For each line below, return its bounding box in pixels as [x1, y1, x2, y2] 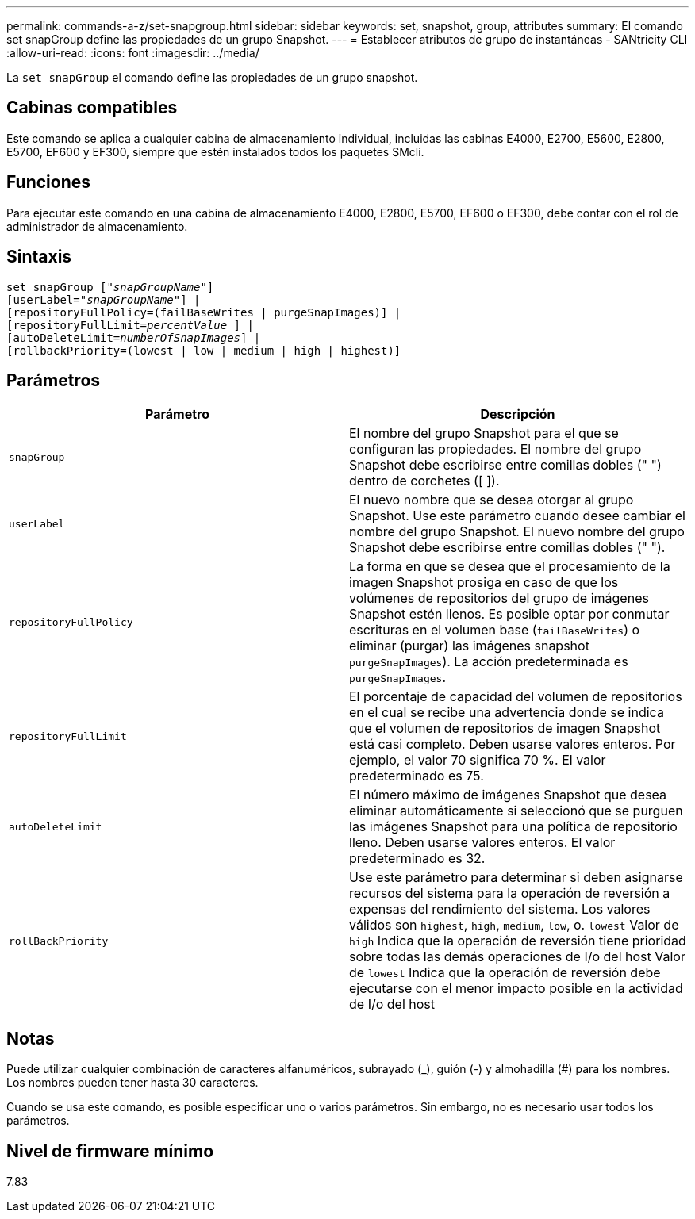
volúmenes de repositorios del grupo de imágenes [349, 590, 649, 607]
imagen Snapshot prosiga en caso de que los [349, 574, 619, 591]
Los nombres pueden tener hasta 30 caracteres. [6, 1075, 259, 1090]
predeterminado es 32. [349, 850, 486, 867]
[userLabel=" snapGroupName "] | [6, 293, 201, 306]
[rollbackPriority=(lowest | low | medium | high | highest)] [6, 343, 401, 357]
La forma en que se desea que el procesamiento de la [349, 558, 670, 575]
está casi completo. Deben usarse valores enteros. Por [349, 736, 676, 753]
